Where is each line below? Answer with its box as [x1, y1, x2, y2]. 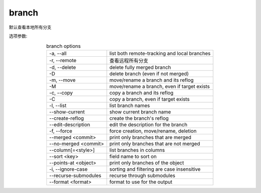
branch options [46, 43, 81, 49]
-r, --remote [49, 57, 77, 64]
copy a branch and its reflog [109, 89, 174, 96]
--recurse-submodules [49, 172, 101, 179]
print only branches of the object [109, 159, 184, 166]
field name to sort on [109, 153, 157, 160]
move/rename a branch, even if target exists [109, 83, 210, 90]
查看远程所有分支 [109, 57, 148, 64]
